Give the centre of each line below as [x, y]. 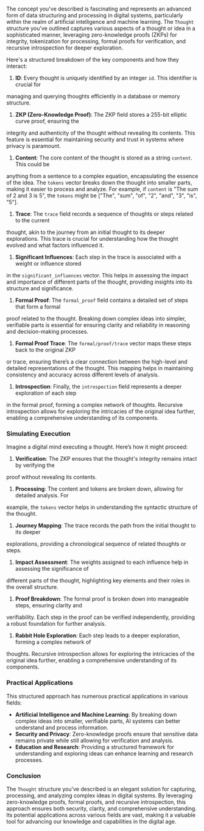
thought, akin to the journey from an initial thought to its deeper [86, 232]
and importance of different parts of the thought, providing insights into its [100, 282]
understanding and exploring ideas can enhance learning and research [104, 753]
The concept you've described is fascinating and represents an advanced [99, 9]
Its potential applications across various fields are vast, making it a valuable [101, 815]
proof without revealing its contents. [52, 477]
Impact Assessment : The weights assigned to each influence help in [102, 562]
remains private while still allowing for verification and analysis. [94, 740]
